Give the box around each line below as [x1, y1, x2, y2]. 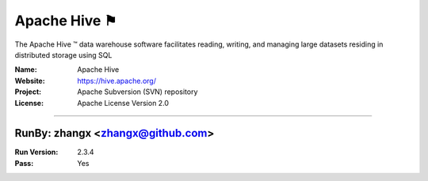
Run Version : [14, 147, 59, 157]
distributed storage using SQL [14, 50, 113, 59]
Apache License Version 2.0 [77, 98, 170, 107]
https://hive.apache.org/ [77, 76, 156, 85]
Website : [14, 76, 45, 85]
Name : [14, 65, 37, 74]
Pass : [14, 158, 34, 168]
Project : [14, 87, 42, 96]
